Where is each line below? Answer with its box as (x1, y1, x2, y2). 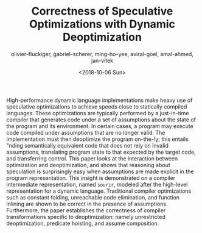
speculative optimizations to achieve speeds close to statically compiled (6, 102, 187, 110)
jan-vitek (91, 57, 114, 64)
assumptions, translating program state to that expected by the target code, (6, 148, 196, 156)
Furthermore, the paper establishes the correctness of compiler (6, 206, 166, 214)
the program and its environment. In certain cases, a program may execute (6, 122, 193, 129)
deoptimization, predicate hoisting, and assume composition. (6, 220, 159, 227)
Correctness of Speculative (31, 4, 173, 18)
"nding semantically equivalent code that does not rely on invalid (6, 142, 169, 149)
